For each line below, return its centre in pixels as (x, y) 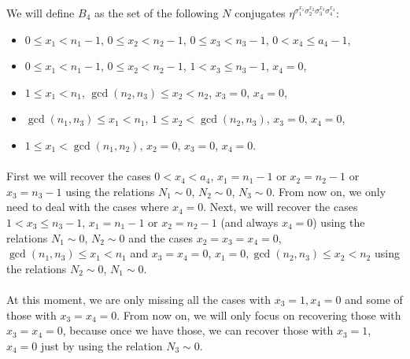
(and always (249, 222)
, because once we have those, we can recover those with (198, 330)
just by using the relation (102, 345)
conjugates (260, 13)
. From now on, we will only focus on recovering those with (259, 315)
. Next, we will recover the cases (281, 207)
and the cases (161, 237)
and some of (374, 299)
